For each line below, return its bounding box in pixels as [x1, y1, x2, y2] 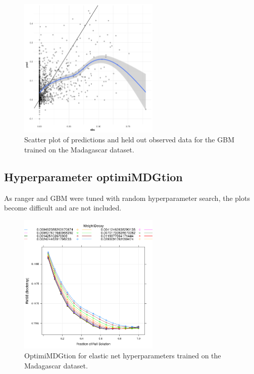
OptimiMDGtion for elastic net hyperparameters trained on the [24, 350, 221, 361]
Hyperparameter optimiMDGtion [4, 169, 183, 185]
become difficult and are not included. [4, 202, 122, 213]
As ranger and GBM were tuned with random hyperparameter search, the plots [4, 192, 250, 203]
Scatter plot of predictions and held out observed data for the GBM [24, 134, 234, 145]
